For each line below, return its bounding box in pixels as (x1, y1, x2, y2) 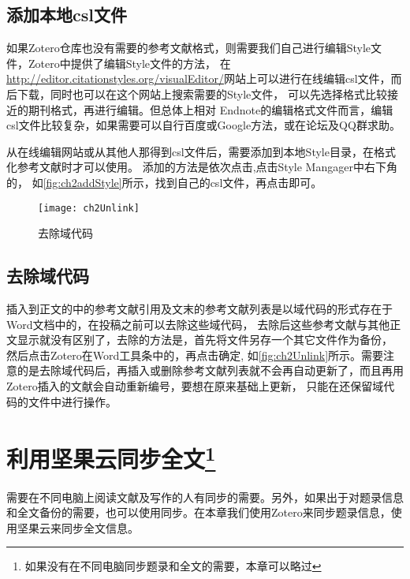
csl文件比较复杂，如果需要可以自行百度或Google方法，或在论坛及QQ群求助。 (6, 117, 401, 133)
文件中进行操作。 (28, 393, 117, 409)
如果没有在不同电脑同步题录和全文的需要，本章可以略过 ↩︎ (24, 558, 322, 574)
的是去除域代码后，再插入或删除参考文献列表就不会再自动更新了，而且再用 (17, 362, 404, 379)
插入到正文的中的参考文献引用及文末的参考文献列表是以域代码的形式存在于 (6, 301, 393, 316)
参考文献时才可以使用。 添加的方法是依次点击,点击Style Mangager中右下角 (17, 159, 397, 175)
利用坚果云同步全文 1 (6, 439, 216, 475)
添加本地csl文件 (6, 2, 127, 27)
